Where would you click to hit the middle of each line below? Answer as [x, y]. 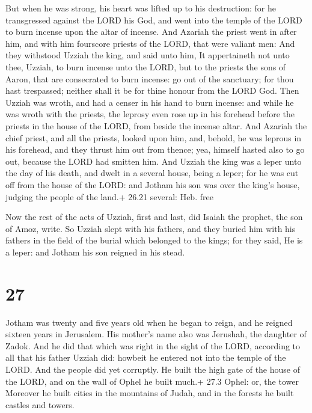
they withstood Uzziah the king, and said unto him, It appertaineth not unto [148, 55]
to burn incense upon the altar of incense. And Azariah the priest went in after [151, 32]
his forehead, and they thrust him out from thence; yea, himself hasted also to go [155, 149]
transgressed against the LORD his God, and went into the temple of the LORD [154, 20]
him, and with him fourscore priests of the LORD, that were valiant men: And [150, 43]
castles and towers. [40, 404]
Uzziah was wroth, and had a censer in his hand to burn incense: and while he [150, 102]
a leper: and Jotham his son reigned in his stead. [95, 252]
